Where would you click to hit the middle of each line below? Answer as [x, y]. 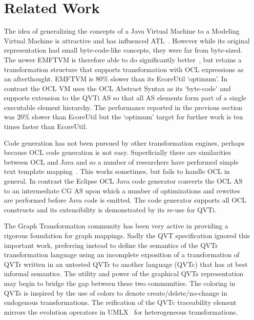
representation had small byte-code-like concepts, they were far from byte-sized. [123, 50]
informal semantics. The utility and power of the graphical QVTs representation [124, 273]
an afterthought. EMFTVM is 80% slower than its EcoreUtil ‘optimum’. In [116, 79]
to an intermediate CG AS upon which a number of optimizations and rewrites [122, 190]
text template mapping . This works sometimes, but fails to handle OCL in [117, 171]
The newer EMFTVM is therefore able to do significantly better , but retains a [123, 59]
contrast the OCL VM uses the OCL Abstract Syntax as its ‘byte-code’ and [117, 88]
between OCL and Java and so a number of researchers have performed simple [121, 161]
